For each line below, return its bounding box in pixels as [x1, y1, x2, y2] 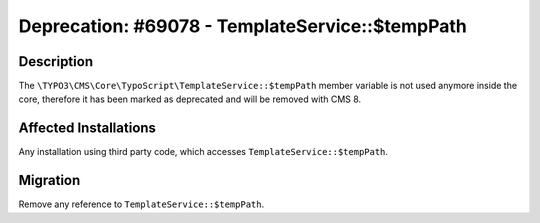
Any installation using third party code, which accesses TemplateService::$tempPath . [18, 146, 389, 158]
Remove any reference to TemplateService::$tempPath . [18, 198, 265, 210]
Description [18, 53, 94, 70]
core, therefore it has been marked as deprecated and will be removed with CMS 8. [18, 93, 362, 105]
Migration [18, 172, 81, 189]
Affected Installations [18, 120, 157, 137]
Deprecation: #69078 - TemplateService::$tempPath [18, 15, 467, 37]
